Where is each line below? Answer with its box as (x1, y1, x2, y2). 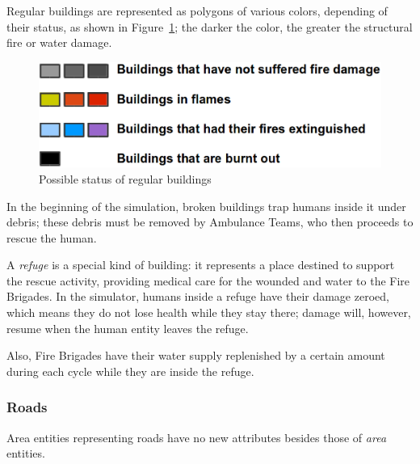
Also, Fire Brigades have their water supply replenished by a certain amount (6, 347, 385, 364)
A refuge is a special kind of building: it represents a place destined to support (6, 256, 395, 273)
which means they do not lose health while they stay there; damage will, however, (6, 304, 411, 321)
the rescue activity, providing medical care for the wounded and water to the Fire (6, 272, 410, 289)
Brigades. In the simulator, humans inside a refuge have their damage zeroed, (6, 288, 389, 305)
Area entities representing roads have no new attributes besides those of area (6, 428, 387, 445)
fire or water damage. (6, 34, 112, 51)
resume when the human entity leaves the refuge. (6, 319, 249, 336)
